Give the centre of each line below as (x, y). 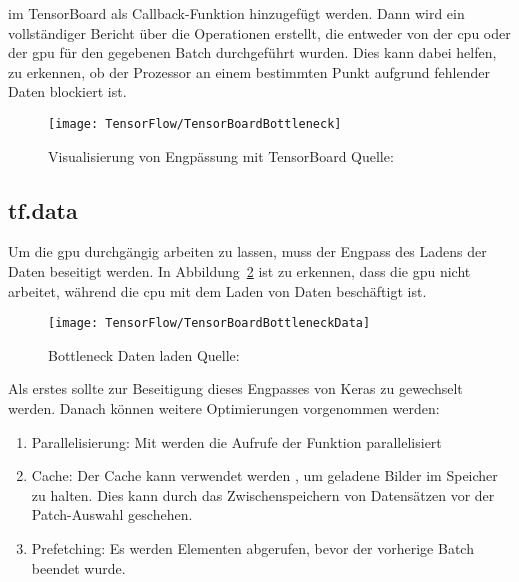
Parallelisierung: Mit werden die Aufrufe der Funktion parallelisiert (236, 441)
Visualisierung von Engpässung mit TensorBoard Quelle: (221, 155)
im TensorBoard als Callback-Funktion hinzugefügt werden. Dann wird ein (236, 13)
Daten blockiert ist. (67, 91)
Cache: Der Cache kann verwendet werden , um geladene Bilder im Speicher (264, 475)
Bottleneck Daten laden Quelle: (144, 354)
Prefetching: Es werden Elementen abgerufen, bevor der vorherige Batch (252, 548)
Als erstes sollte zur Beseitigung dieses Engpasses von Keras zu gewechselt (235, 388)
